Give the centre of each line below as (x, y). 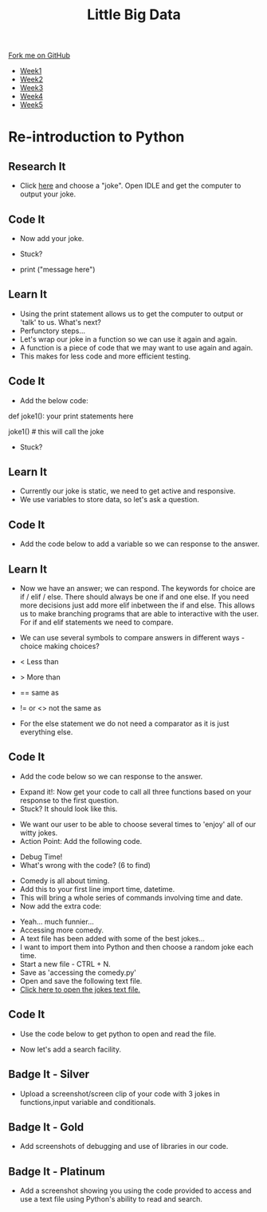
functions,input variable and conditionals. (88, 1102)
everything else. (46, 732)
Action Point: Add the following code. (81, 841)
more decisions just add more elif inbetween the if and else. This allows (137, 605)
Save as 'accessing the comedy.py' (78, 972)
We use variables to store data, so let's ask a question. (109, 500)
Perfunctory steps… (53, 331)
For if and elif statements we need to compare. (96, 622)
